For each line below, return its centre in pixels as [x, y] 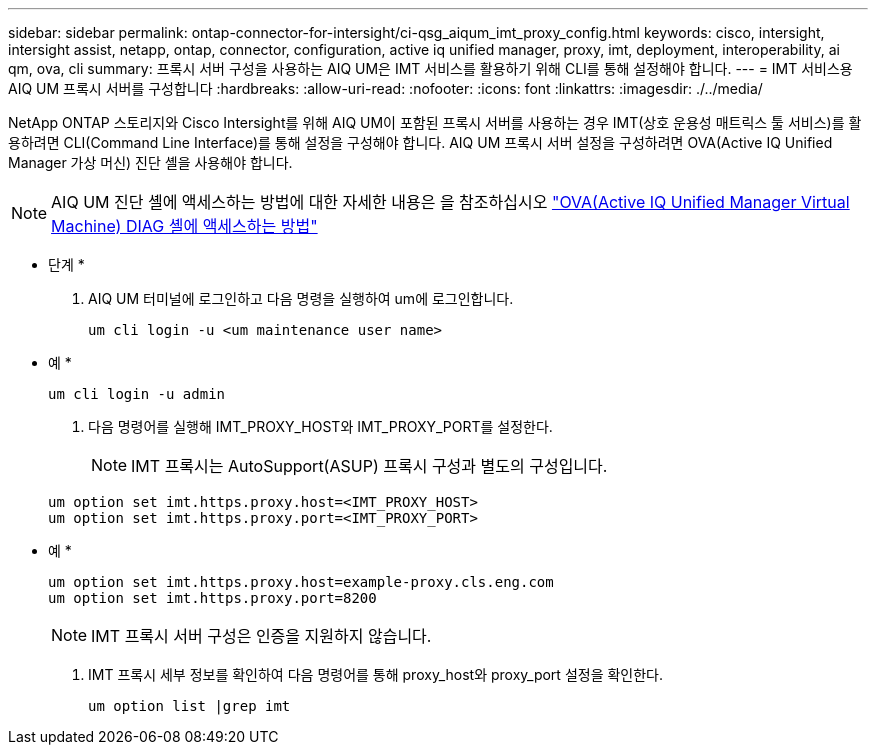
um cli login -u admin [137, 394]
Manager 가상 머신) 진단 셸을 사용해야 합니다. [150, 162]
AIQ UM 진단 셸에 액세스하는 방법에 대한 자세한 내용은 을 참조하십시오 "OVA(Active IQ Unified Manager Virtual [450, 202]
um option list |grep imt [189, 706]
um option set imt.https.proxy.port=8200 [212, 598]
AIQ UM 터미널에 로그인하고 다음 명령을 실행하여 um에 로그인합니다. [301, 298]
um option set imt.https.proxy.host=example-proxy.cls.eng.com [301, 582]
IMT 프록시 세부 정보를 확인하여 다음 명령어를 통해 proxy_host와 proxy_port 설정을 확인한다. [376, 674]
